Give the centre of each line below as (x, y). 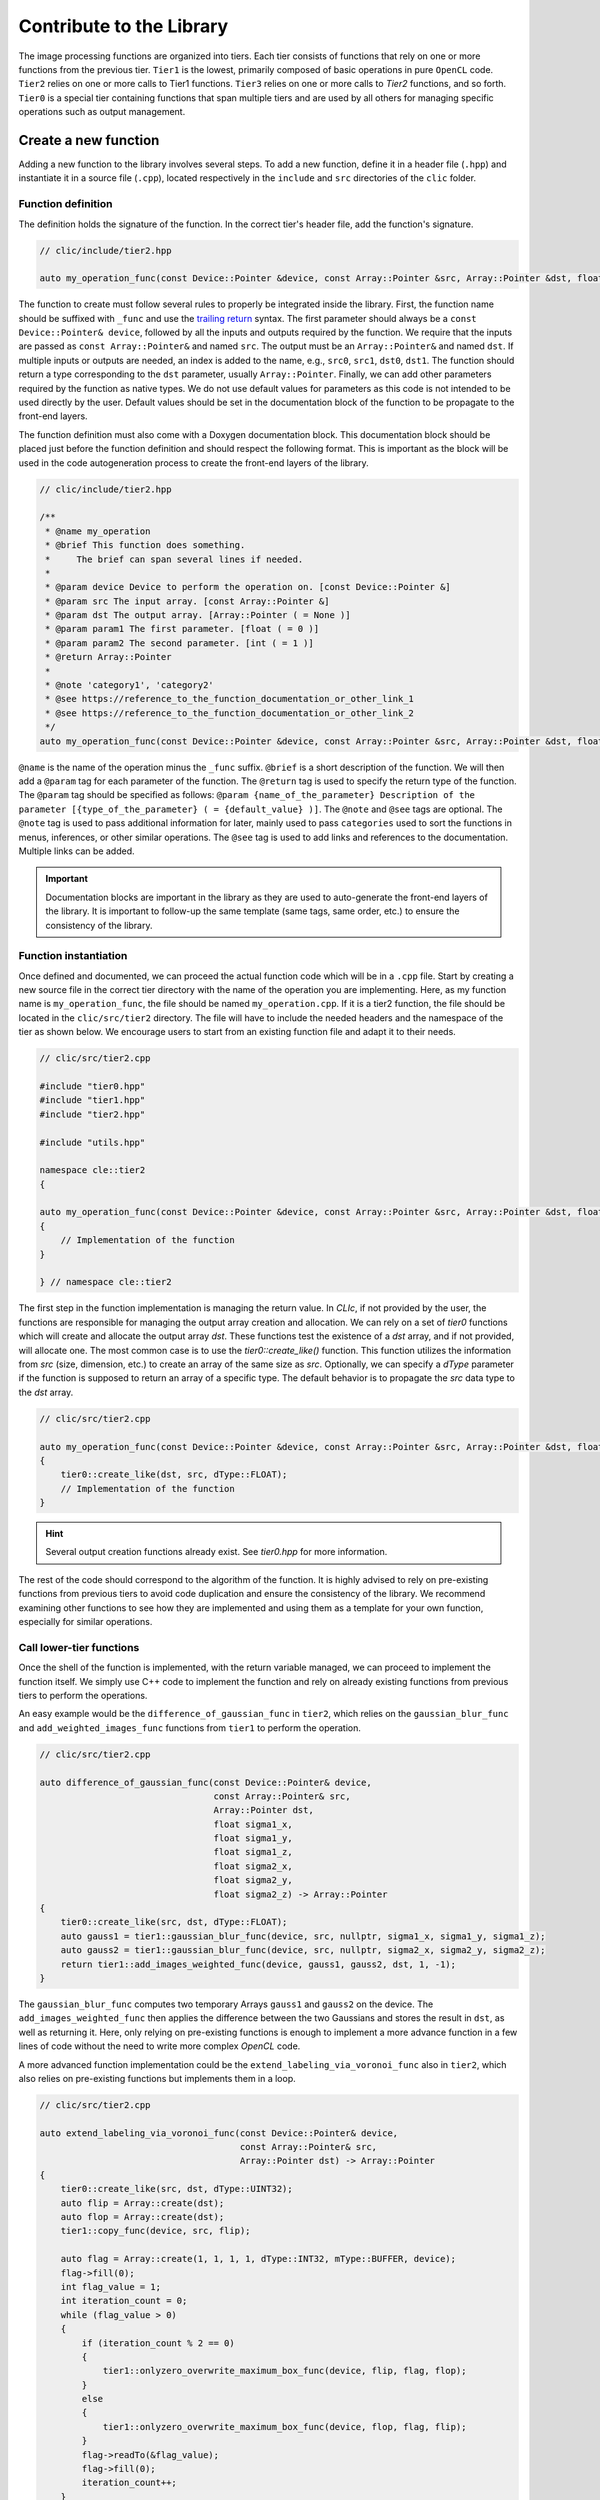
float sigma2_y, (253, 1880)
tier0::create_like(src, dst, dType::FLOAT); (174, 1922)
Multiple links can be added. (76, 851)
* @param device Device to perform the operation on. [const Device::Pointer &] (248, 587)
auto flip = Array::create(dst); (142, 2203)
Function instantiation (73, 956)
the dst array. (46, 1392)
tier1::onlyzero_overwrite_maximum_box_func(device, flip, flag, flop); (284, 2371)
